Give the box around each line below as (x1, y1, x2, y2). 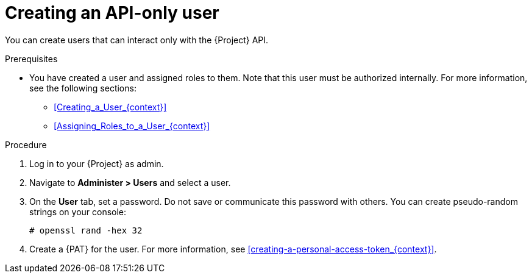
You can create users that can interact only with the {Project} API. (5, 34, 269, 45)
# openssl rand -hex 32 (29, 225, 143, 235)
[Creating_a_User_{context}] (54, 101, 167, 112)
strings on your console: (29, 206, 127, 217)
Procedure (5, 139, 47, 150)
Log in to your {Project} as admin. (29, 158, 164, 169)
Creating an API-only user (5, 2, 219, 23)
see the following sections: (29, 82, 137, 93)
